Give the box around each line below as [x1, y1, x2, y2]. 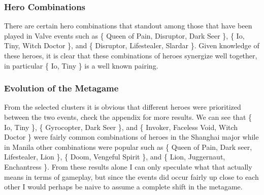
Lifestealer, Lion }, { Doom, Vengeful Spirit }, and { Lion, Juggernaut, [4, 151, 225, 162]
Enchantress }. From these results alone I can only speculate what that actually [4, 161, 252, 172]
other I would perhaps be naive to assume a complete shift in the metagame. [4, 181, 243, 192]
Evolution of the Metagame [4, 82, 119, 94]
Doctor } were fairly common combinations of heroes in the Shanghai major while [4, 132, 259, 142]
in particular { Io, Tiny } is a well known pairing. [4, 60, 158, 71]
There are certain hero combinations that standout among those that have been [4, 20, 252, 31]
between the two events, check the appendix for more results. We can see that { [4, 112, 252, 122]
